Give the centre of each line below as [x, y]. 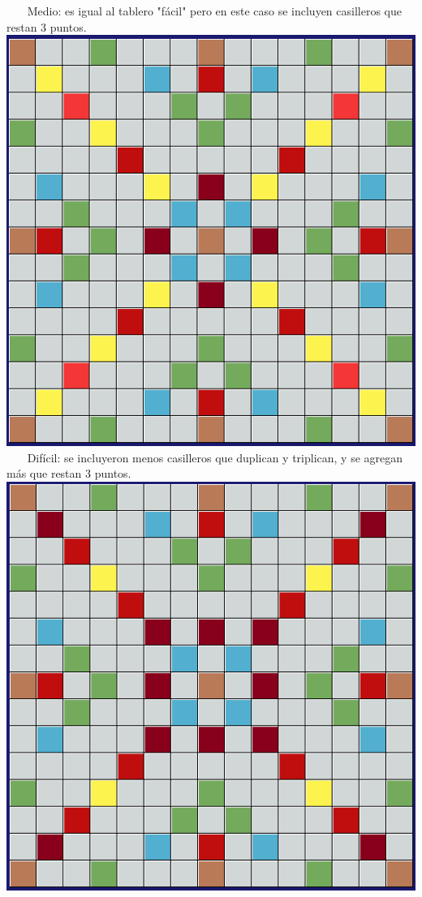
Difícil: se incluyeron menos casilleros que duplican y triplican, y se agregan [215, 457]
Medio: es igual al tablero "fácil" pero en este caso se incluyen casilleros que [214, 11]
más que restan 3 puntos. [69, 473]
